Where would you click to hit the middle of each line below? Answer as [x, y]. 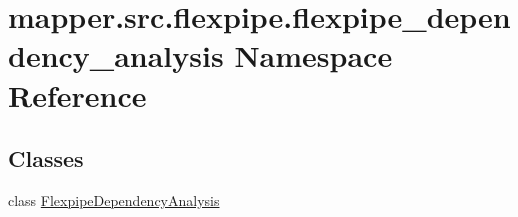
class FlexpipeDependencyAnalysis [114, 199]
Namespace [313, 55]
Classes [46, 158]
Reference [77, 94]
